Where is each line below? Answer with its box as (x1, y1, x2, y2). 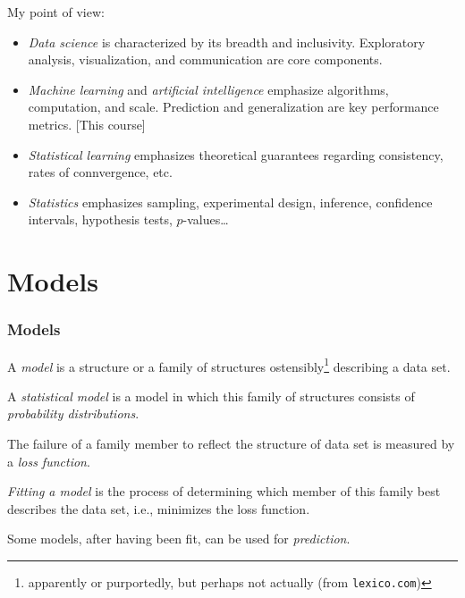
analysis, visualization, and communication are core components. (28, 50, 383, 69)
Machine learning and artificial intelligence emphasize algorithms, (28, 80, 389, 98)
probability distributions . (7, 404, 139, 423)
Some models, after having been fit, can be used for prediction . (7, 529, 351, 548)
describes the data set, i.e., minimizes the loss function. (7, 499, 310, 518)
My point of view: (7, 3, 105, 21)
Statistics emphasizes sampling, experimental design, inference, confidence (28, 192, 433, 211)
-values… (182, 210, 229, 229)
